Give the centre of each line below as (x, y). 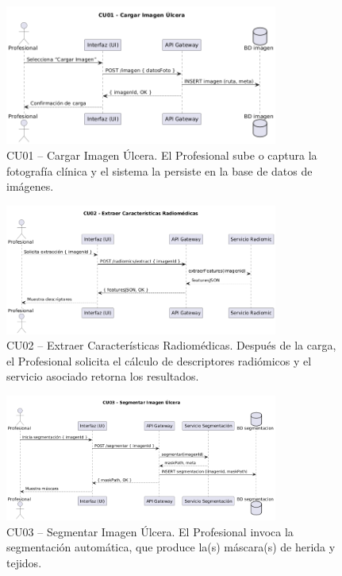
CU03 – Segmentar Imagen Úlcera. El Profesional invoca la (150, 531)
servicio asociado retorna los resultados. (103, 376)
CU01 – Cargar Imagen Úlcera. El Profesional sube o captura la (162, 155)
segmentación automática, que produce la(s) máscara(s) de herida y (171, 547)
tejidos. (24, 562)
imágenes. (30, 186)
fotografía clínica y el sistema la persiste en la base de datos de (159, 170)
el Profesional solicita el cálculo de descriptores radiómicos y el (159, 360)
